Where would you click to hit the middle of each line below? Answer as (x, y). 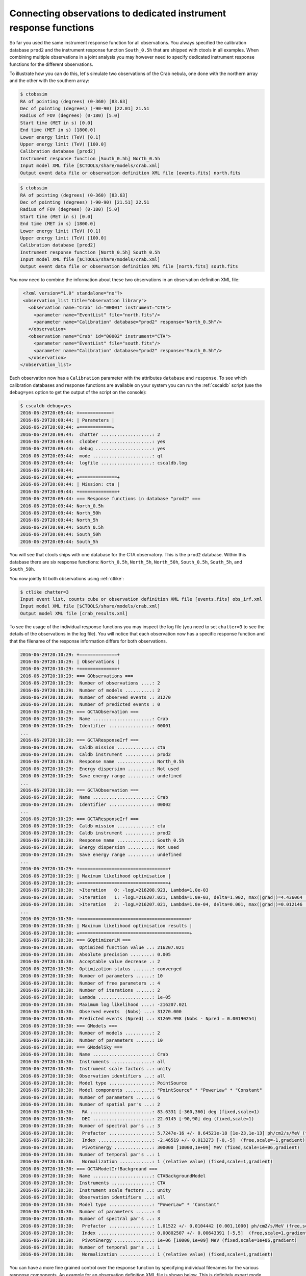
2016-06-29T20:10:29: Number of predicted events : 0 (90, 705)
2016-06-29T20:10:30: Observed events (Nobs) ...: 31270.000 (101, 1012)
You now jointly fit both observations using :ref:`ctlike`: (67, 578)
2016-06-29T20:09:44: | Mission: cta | (70, 484)
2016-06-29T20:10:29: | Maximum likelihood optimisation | (95, 876)
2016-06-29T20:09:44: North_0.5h (62, 506)
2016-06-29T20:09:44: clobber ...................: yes (93, 442)
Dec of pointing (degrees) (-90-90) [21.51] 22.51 (85, 202)
